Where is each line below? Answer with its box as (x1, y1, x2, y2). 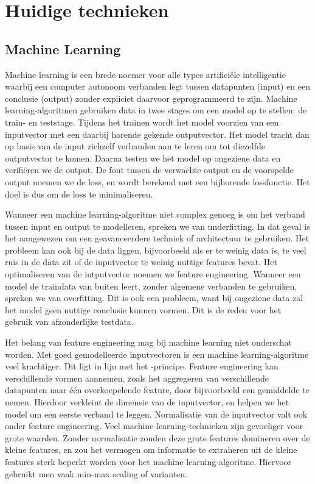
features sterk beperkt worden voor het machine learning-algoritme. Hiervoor (5, 455, 292, 468)
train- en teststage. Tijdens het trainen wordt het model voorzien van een (5, 115, 279, 128)
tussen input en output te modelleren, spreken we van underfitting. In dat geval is (5, 219, 310, 232)
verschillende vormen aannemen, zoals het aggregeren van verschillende (5, 371, 269, 384)
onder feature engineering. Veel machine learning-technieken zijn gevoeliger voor (5, 419, 303, 432)
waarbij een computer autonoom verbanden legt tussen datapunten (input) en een (5, 80, 310, 93)
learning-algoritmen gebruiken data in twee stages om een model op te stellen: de (5, 104, 307, 116)
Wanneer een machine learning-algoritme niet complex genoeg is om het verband (5, 208, 305, 221)
